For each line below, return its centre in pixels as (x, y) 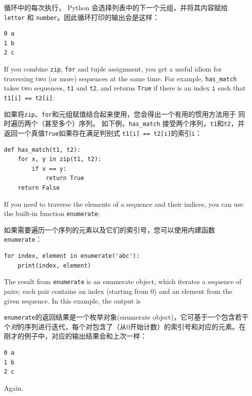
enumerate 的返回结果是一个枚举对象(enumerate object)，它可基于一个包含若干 (126, 317)
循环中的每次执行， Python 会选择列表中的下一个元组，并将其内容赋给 (116, 7)
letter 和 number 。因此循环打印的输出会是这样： (82, 17)
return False (39, 188)
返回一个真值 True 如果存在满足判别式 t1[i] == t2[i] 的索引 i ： (103, 133)
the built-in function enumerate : (52, 213)
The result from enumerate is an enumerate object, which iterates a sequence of (123, 281)
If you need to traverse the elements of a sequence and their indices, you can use (124, 204)
